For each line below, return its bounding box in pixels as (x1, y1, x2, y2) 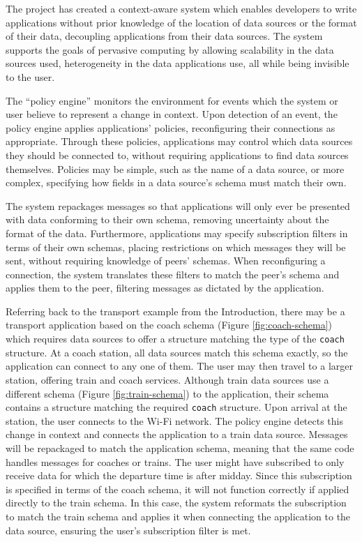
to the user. (6, 69, 55, 84)
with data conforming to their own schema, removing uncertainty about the (6, 212, 329, 227)
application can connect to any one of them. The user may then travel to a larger (6, 359, 353, 373)
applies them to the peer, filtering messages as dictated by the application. (6, 280, 324, 295)
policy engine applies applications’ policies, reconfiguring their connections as (6, 120, 335, 135)
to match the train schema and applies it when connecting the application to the (6, 509, 351, 523)
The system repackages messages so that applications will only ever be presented (6, 198, 350, 213)
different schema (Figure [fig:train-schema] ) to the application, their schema (6, 386, 329, 400)
